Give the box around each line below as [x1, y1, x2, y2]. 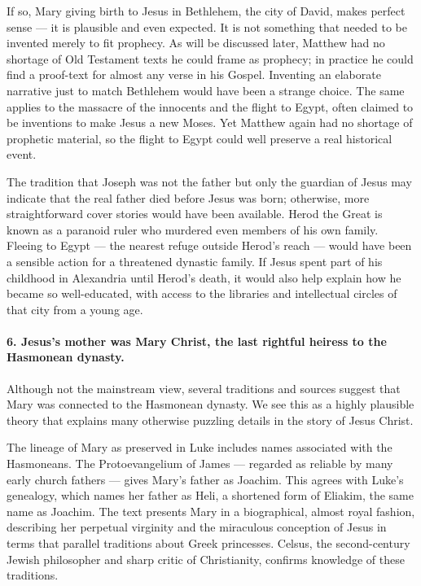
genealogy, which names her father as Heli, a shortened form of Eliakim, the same [7, 487, 414, 504]
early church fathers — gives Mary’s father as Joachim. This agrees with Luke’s [7, 470, 404, 488]
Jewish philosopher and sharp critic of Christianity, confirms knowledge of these [7, 550, 405, 567]
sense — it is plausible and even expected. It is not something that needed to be [7, 18, 407, 35]
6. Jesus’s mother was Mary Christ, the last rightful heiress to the [7, 332, 387, 349]
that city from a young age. [7, 300, 143, 317]
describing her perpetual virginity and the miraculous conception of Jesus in [7, 518, 387, 536]
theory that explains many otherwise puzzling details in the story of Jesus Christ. [7, 411, 414, 428]
